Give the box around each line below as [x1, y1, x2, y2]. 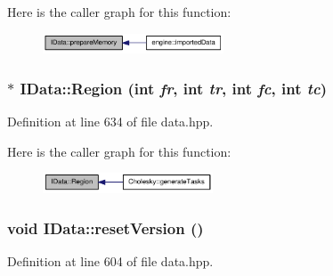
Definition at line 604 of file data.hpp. [7, 252, 214, 271]
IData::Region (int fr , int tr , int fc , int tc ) [20, 77, 328, 99]
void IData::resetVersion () [7, 216, 204, 239]
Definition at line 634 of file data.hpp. [7, 112, 214, 131]
